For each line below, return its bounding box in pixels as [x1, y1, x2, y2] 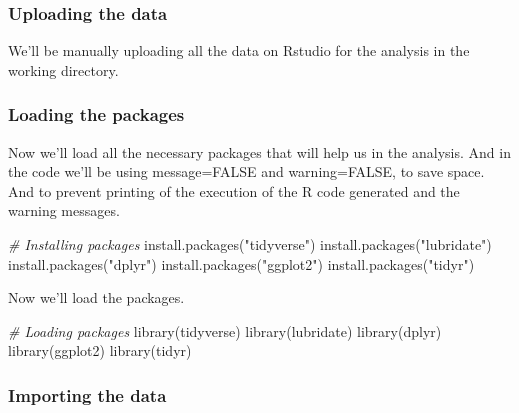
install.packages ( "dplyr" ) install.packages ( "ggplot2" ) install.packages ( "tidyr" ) [8, 253, 475, 274]
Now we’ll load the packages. [8, 287, 185, 308]
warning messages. [8, 200, 120, 221]
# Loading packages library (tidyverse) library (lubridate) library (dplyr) [8, 320, 442, 341]
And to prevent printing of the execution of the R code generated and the [8, 180, 460, 201]
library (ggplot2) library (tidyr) [8, 340, 192, 361]
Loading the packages [8, 102, 185, 127]
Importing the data [8, 382, 167, 407]
